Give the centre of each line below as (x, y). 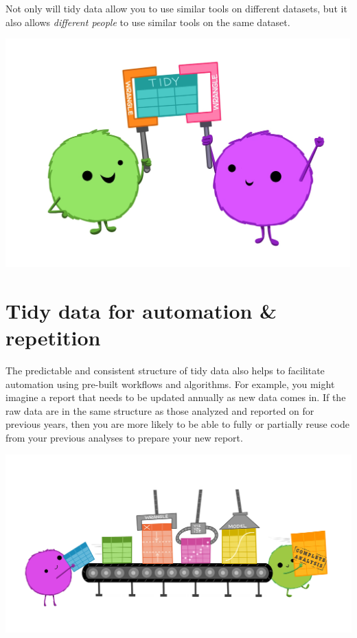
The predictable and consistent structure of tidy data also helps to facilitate (165, 370)
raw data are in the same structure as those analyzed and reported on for (160, 410)
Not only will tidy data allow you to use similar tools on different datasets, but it (176, 8)
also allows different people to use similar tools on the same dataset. (148, 22)
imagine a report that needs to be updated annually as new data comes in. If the (176, 397)
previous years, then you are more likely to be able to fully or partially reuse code (178, 424)
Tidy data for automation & (141, 310)
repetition (53, 338)
